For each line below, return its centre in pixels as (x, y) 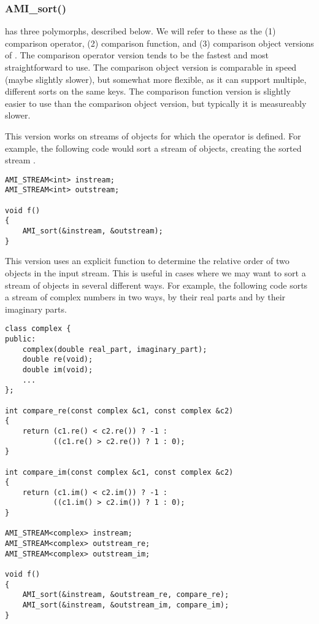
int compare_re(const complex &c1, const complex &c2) (119, 411)
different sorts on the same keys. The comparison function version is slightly (148, 91)
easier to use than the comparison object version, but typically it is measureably (156, 103)
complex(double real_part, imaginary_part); (115, 349)
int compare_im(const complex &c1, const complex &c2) (119, 472)
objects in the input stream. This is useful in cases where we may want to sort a (156, 272)
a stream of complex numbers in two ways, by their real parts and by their (145, 297)
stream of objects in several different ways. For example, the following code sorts (156, 285)
